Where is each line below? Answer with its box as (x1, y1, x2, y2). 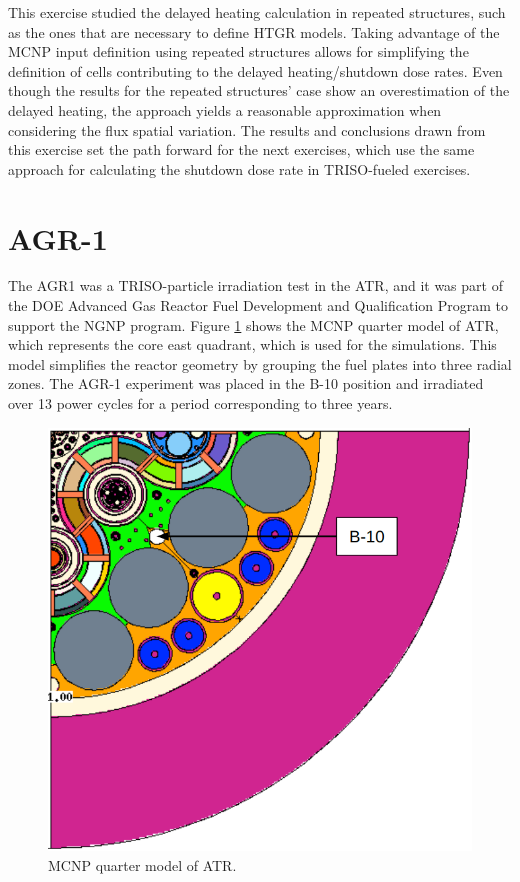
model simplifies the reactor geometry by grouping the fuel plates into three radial (8, 353, 512, 374)
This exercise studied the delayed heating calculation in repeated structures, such (8, 2, 506, 22)
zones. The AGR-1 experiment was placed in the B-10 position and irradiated (8, 373, 484, 394)
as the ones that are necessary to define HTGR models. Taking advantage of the (8, 21, 500, 42)
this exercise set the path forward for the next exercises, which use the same (8, 139, 475, 160)
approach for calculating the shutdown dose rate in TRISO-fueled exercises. (8, 158, 471, 179)
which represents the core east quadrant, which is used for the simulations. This (8, 334, 497, 355)
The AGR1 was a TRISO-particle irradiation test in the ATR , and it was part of (8, 275, 503, 296)
